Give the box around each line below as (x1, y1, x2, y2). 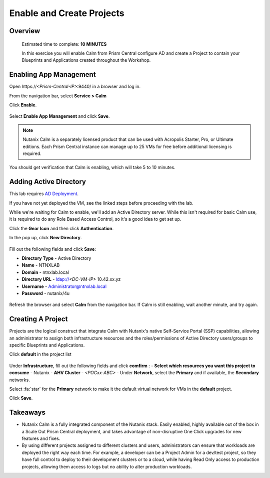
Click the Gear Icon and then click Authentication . (9, 225, 114, 231)
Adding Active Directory (9, 178, 86, 186)
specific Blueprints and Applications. (9, 342, 85, 348)
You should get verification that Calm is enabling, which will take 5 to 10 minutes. (9, 165, 175, 171)
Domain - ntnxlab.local (21, 269, 69, 275)
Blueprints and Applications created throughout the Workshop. (21, 57, 151, 63)
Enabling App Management (9, 70, 96, 79)
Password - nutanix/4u (21, 290, 70, 296)
